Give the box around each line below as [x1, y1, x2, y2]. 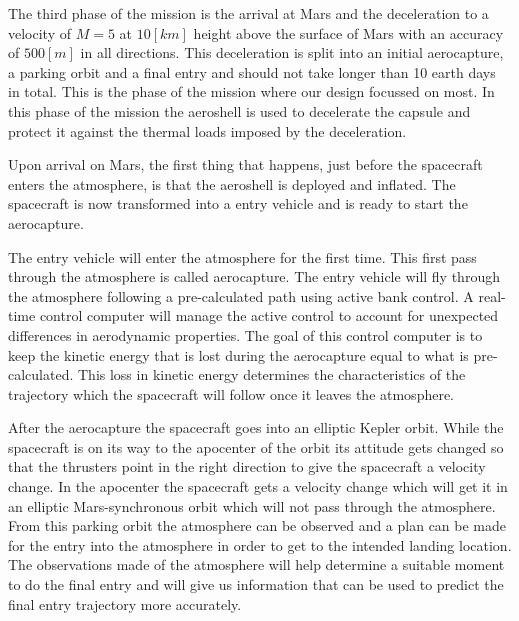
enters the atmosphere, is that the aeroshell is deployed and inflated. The [8, 173, 456, 194]
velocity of [8, 22, 71, 43]
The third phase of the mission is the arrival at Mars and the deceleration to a [8, 3, 489, 23]
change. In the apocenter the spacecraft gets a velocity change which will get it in [8, 476, 508, 497]
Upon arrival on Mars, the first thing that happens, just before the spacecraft [8, 154, 483, 175]
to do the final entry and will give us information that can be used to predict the [8, 574, 504, 595]
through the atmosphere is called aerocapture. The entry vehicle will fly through [8, 266, 500, 287]
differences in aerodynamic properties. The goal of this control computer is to [8, 324, 483, 345]
